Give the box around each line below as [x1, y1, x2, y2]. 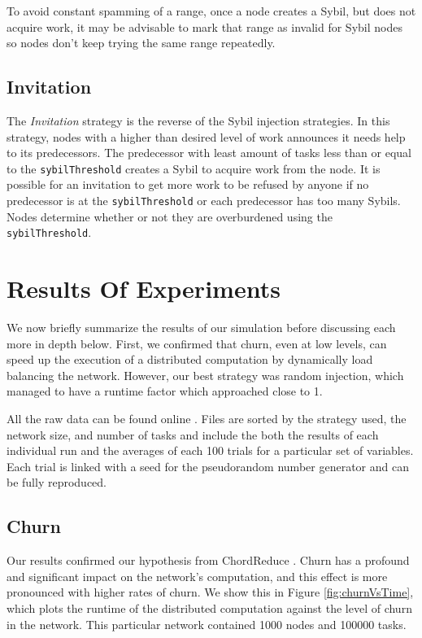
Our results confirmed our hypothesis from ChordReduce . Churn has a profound [7, 552, 410, 569]
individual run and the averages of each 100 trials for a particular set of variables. [7, 442, 414, 459]
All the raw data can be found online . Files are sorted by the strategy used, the [7, 410, 407, 427]
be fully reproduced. [7, 474, 107, 491]
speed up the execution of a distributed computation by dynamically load [7, 351, 373, 368]
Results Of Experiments [7, 272, 281, 305]
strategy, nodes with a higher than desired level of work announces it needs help [7, 128, 406, 145]
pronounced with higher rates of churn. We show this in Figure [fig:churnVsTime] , [7, 583, 414, 601]
